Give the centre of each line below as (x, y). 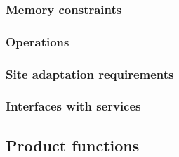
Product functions (73, 145)
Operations (38, 41)
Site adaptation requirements (90, 74)
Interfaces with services (73, 106)
